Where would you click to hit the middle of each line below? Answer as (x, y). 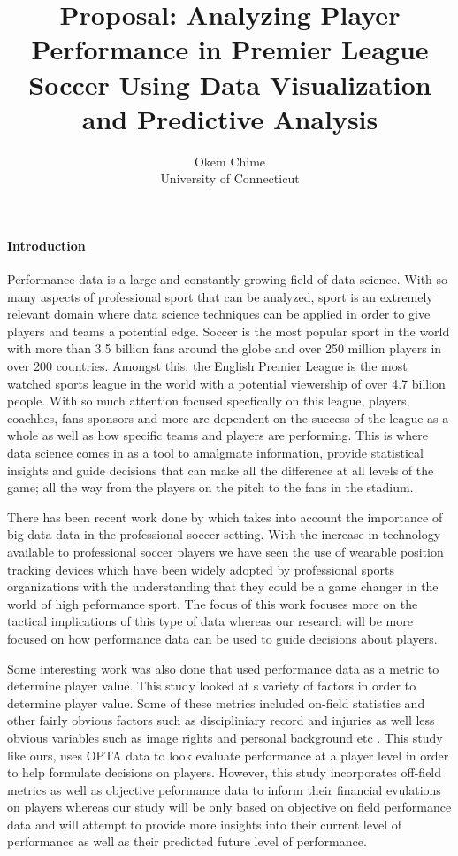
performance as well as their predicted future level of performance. (187, 841)
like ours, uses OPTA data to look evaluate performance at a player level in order (228, 755)
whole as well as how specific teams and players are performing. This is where (218, 435)
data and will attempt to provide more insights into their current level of (205, 824)
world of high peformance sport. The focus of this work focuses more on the (213, 603)
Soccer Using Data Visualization (230, 84)
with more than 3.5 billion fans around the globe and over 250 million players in (225, 348)
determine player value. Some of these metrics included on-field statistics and (216, 702)
